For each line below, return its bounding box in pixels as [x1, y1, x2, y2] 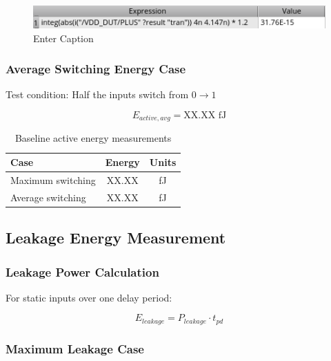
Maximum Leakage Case [6, 340, 144, 357]
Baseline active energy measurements [14, 131, 172, 145]
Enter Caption [33, 30, 94, 45]
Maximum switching [10, 172, 96, 187]
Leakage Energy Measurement [6, 227, 226, 248]
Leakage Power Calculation [6, 263, 159, 280]
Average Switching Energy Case [6, 60, 186, 77]
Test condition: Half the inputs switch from [6, 87, 189, 102]
